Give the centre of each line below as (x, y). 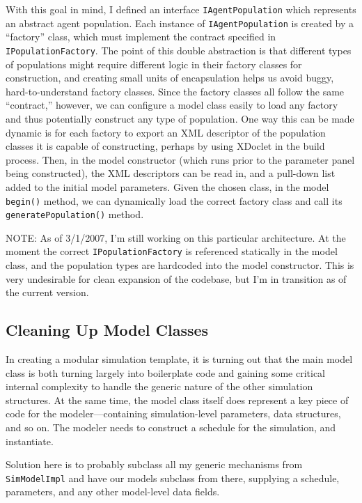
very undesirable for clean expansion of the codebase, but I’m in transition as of (176, 278)
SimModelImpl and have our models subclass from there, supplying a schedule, (173, 478)
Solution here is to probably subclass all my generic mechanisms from (154, 464)
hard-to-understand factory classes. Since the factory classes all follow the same (175, 91)
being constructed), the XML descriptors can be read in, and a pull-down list (171, 173)
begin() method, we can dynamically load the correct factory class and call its (174, 200)
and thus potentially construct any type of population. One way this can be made (180, 118)
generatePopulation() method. (75, 214)
